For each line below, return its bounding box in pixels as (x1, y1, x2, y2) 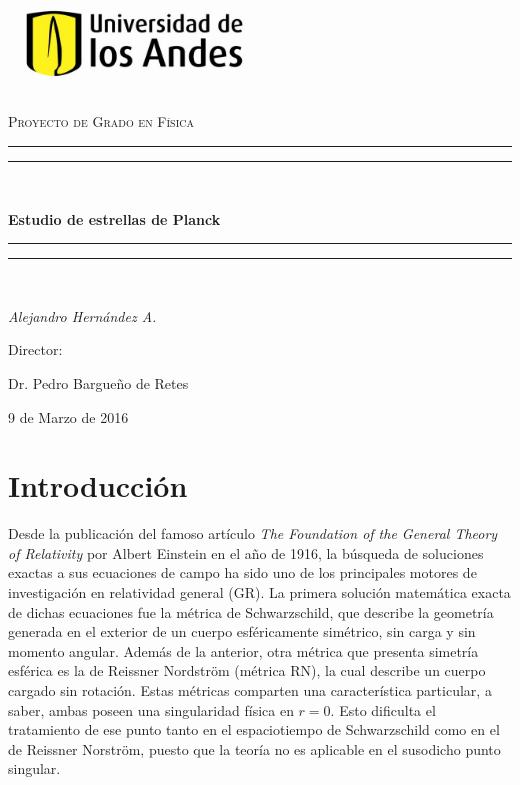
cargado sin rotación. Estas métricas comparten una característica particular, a (8, 680, 492, 701)
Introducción (8, 465, 188, 506)
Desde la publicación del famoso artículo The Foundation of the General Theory (8, 523, 498, 544)
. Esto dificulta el (330, 699, 436, 720)
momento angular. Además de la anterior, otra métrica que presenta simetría (8, 640, 479, 661)
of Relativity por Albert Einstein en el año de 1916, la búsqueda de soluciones (8, 542, 484, 563)
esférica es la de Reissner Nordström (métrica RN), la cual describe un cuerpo (8, 660, 486, 681)
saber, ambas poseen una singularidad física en (8, 699, 294, 720)
